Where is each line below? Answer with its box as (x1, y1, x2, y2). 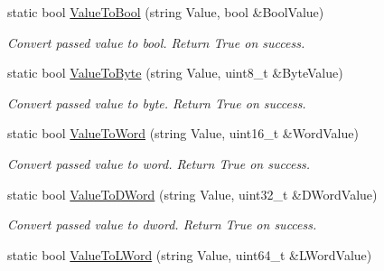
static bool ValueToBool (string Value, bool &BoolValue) (7, 3, 324, 21)
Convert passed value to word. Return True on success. (7, 154, 311, 173)
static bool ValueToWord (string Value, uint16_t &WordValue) (7, 124, 359, 143)
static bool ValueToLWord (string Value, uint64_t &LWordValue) (7, 245, 372, 264)
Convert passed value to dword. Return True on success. (7, 215, 317, 234)
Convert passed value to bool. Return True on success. (7, 33, 305, 51)
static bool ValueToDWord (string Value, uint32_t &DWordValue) (7, 184, 378, 203)
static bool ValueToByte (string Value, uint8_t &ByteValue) (7, 63, 343, 82)
